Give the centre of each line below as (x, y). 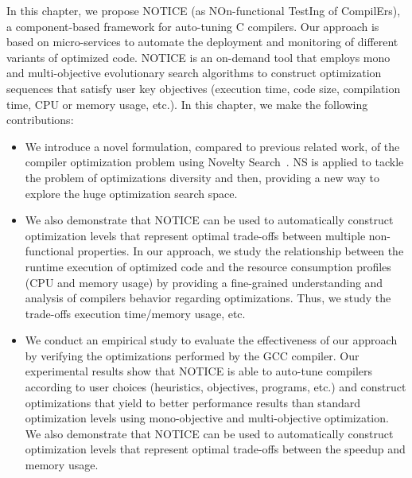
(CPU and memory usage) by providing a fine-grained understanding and (204, 282)
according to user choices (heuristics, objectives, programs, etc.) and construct (216, 387)
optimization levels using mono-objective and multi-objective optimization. (207, 418)
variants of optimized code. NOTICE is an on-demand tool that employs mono (198, 57)
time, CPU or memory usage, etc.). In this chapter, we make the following (187, 104)
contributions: (40, 120)
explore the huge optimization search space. (131, 193)
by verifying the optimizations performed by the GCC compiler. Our (192, 355)
